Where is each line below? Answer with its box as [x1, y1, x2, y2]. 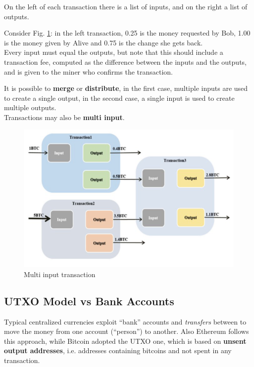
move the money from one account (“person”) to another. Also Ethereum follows [4, 326, 249, 336]
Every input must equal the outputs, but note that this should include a [4, 47, 223, 57]
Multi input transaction [24, 269, 96, 279]
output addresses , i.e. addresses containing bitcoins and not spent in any [4, 345, 232, 356]
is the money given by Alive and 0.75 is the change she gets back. [4, 37, 203, 47]
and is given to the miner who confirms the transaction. [4, 66, 173, 77]
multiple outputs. [4, 102, 56, 113]
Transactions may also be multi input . [4, 112, 125, 122]
